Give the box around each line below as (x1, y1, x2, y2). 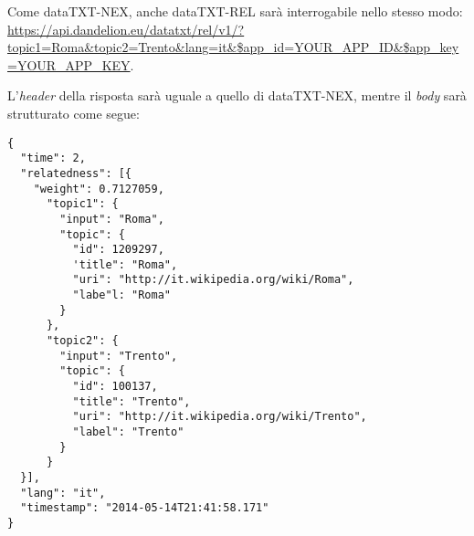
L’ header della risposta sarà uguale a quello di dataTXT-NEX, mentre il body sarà (7, 86, 467, 105)
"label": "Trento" (72, 426, 184, 439)
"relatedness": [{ (20, 166, 132, 180)
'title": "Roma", (72, 257, 178, 271)
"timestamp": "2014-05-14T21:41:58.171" (20, 501, 269, 515)
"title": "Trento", (72, 394, 191, 408)
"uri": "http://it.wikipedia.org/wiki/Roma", (72, 273, 354, 287)
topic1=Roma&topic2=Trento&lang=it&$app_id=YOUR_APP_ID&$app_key (7, 37, 459, 57)
